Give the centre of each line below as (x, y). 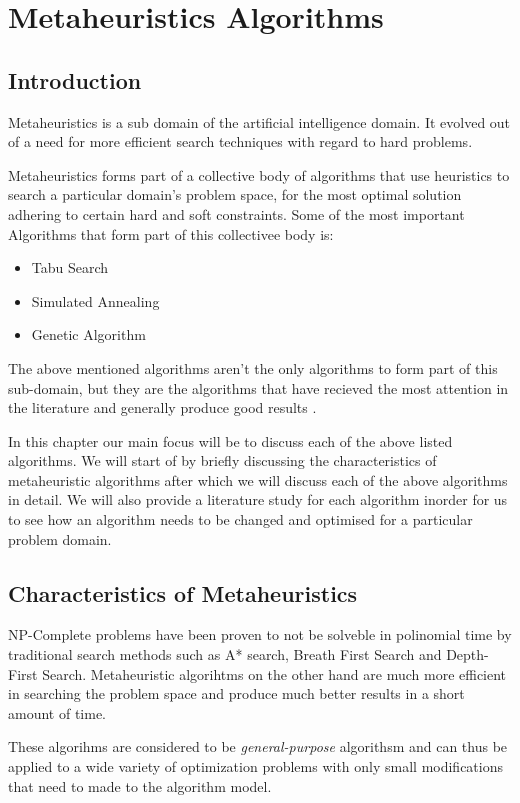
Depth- (467, 654)
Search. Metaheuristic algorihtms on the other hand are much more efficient (274, 673)
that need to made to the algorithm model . (140, 785)
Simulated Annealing (95, 300)
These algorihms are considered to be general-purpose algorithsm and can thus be (258, 746)
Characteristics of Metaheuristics (183, 592)
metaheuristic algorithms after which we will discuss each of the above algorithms (258, 479)
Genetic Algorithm (88, 334)
